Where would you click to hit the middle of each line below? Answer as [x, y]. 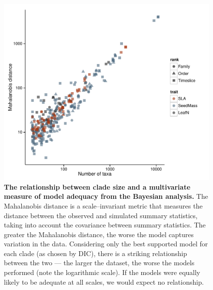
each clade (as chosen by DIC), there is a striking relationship [96, 253]
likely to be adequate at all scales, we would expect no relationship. [104, 282]
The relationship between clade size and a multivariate [97, 186]
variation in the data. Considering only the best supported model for [106, 244]
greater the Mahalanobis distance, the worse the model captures [99, 234]
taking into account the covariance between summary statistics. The [105, 225]
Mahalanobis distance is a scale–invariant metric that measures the [103, 205]
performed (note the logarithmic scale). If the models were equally [102, 272]
